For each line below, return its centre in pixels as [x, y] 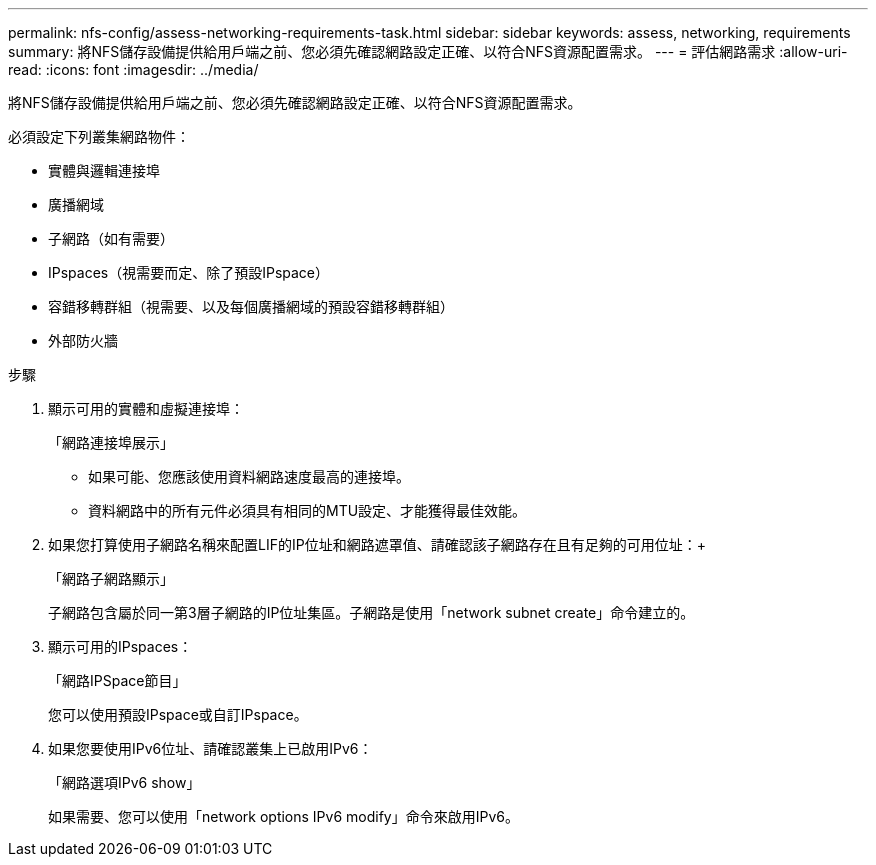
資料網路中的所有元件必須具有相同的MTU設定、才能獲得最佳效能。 [307, 510]
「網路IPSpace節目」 [117, 680]
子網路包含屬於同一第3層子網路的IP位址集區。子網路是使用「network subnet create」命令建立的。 [371, 612]
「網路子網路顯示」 [111, 578]
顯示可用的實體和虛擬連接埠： [146, 408]
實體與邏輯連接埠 [104, 170]
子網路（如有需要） [111, 238]
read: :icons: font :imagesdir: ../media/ [133, 69]
